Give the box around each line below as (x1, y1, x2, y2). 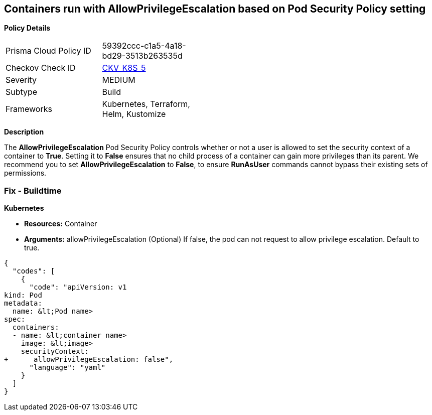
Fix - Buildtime (4, 185, 62, 196)
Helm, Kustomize (102, 109, 166, 119)
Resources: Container (24, 219, 97, 228)
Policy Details (4, 24, 51, 33)
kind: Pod (4, 291, 42, 300)
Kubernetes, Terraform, (102, 99, 190, 109)
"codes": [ (12, 267, 55, 275)
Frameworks (6, 104, 52, 114)
